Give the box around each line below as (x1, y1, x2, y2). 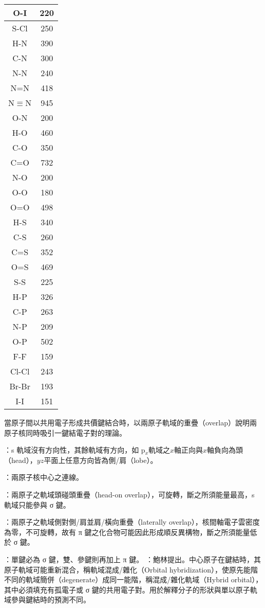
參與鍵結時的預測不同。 (11, 594, 90, 605)
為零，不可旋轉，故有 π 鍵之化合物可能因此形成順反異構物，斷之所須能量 (4, 526, 250, 537)
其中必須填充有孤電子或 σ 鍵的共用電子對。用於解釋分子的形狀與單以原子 (4, 584, 250, 595)
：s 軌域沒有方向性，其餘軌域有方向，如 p (4, 444, 145, 455)
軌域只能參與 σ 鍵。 (4, 499, 70, 510)
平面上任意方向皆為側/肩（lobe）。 (44, 454, 158, 465)
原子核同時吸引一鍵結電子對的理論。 (4, 427, 126, 438)
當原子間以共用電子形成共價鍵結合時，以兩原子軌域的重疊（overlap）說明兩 (4, 417, 257, 427)
